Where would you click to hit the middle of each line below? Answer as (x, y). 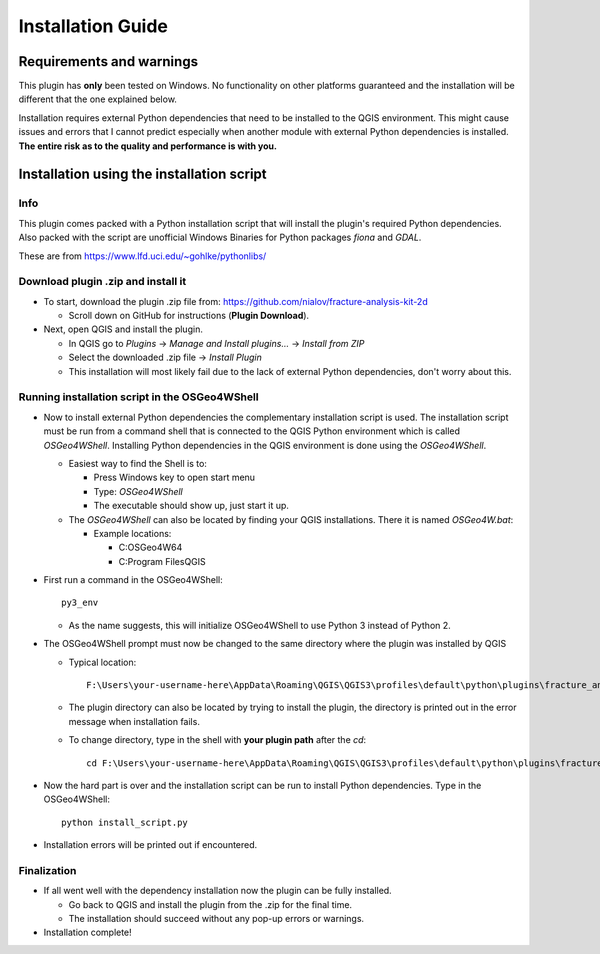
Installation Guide (93, 26)
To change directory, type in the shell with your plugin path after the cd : (217, 740)
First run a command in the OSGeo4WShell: (133, 580)
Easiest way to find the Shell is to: (137, 463)
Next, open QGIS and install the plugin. (123, 329)
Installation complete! (87, 932)
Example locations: (132, 533)
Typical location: (102, 662)
